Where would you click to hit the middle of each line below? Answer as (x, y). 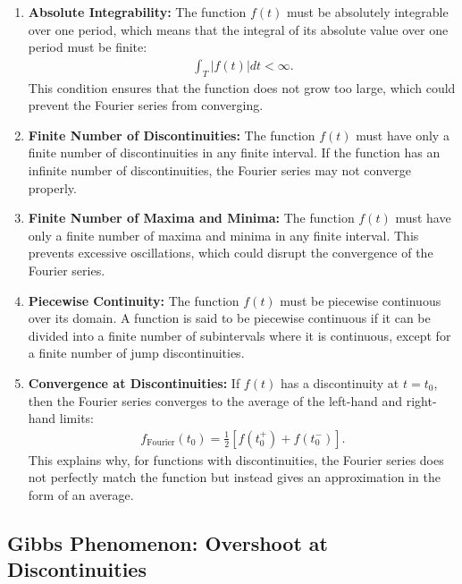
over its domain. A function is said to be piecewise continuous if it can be (229, 318)
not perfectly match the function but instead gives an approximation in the (234, 477)
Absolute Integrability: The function (137, 12)
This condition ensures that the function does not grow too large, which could (242, 87)
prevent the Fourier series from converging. (146, 105)
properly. (52, 187)
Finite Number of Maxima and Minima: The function (191, 218)
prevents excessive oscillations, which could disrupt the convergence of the (231, 253)
